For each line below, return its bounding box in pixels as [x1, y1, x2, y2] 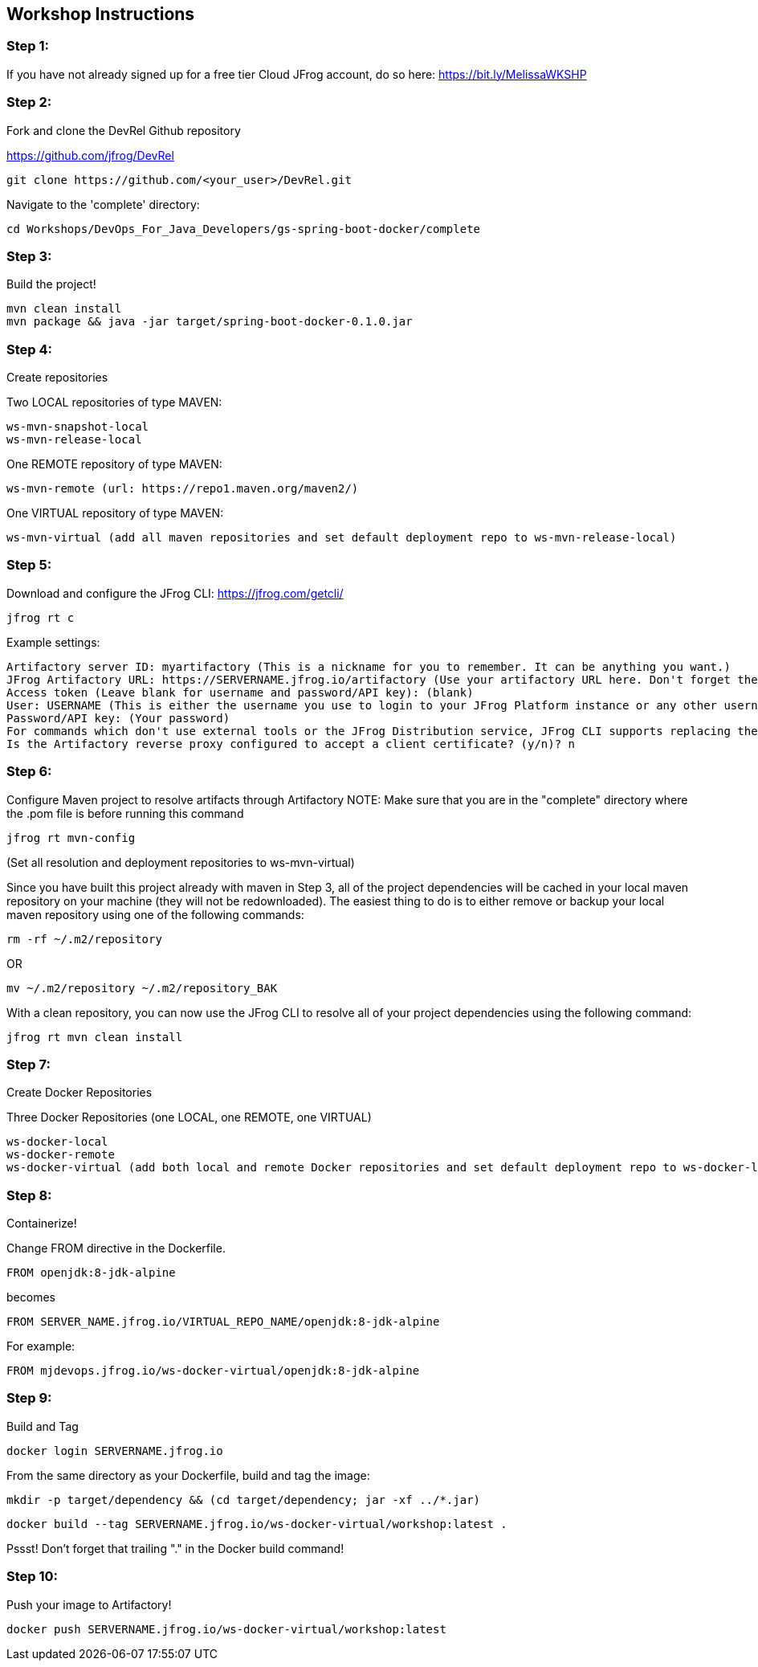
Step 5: [6, 557, 52, 574]
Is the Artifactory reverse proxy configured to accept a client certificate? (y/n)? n [6, 737, 576, 750]
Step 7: [6, 1056, 51, 1073]
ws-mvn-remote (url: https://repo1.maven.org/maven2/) [6, 482, 359, 496]
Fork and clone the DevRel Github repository [6, 123, 241, 137]
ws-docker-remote [6, 1148, 115, 1162]
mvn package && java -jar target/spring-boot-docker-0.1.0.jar [6, 315, 413, 329]
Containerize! [6, 1216, 77, 1231]
